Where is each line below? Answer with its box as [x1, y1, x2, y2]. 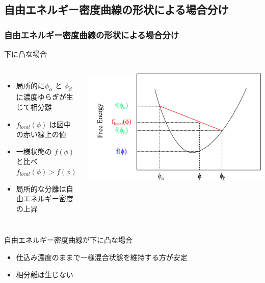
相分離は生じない [16, 269, 73, 279]
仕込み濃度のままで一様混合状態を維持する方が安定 [16, 251, 188, 262]
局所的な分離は [16, 183, 66, 194]
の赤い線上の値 [16, 129, 66, 139]
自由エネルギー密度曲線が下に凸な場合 [4, 234, 132, 245]
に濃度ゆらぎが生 [16, 91, 73, 102]
